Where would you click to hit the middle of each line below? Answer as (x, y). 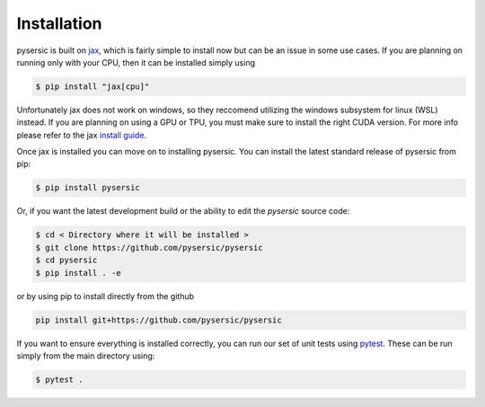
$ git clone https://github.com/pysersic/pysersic (150, 248)
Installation (59, 23)
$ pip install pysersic (88, 188)
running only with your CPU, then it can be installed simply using (136, 62)
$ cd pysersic (66, 260)
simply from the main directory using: (86, 356)
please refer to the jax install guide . (82, 135)
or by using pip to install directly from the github (106, 296)
